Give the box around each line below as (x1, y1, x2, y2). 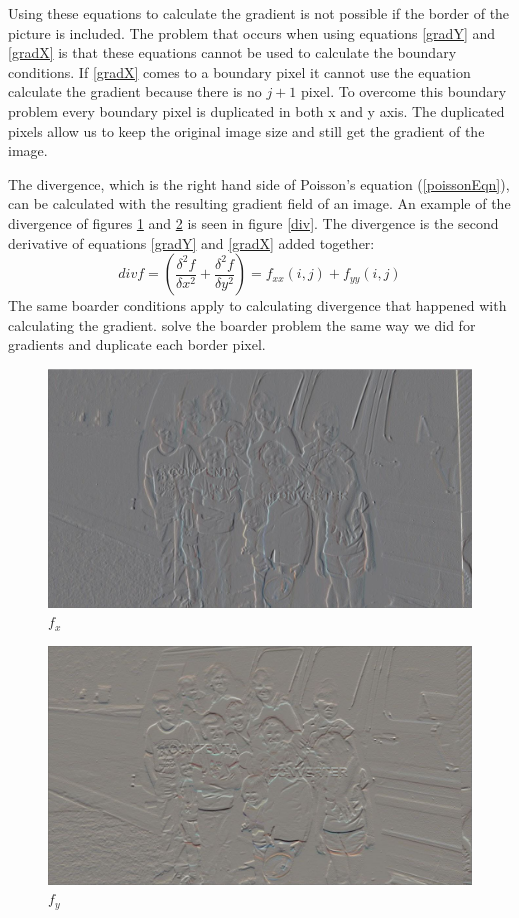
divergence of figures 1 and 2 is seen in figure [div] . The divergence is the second (8, 212, 499, 233)
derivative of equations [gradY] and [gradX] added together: (8, 232, 375, 253)
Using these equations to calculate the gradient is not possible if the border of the (8, 3, 510, 23)
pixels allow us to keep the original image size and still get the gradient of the (8, 120, 485, 141)
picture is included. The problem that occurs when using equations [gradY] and (8, 22, 496, 43)
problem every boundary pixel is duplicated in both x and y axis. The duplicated (8, 100, 505, 121)
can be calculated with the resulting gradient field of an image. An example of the (8, 193, 511, 214)
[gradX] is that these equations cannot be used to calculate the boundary (8, 42, 457, 63)
